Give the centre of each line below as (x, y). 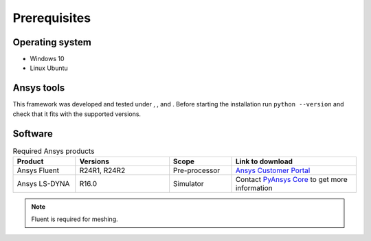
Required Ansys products (54, 151)
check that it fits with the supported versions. (77, 114)
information (254, 188)
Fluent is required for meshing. (75, 219)
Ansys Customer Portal (273, 170)
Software (33, 134)
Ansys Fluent (38, 170)
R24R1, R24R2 (102, 170)
